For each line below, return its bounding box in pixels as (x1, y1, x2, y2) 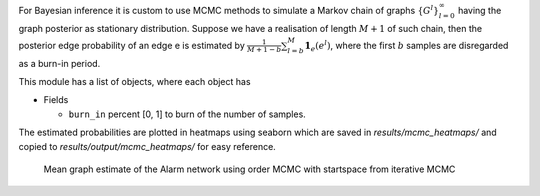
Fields (43, 94, 69, 106)
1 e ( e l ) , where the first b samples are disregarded (304, 38, 509, 54)
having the (457, 4, 502, 16)
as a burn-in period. (18, 57, 101, 69)
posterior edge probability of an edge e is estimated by (18, 39, 245, 51)
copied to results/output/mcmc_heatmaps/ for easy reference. (18, 140, 277, 152)
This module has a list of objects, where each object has (18, 75, 251, 87)
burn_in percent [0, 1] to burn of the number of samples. (68, 108, 307, 120)
